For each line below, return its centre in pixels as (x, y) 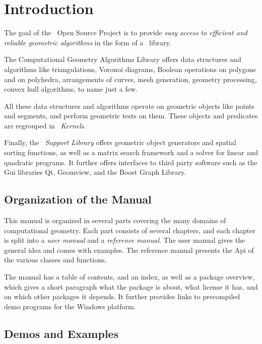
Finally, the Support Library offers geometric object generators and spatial (120, 142)
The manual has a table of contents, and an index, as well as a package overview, (129, 277)
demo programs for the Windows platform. (70, 306)
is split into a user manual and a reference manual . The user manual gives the (125, 240)
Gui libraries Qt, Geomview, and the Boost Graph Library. (95, 172)
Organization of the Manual (78, 199)
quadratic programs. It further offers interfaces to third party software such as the (131, 162)
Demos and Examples (61, 333)
